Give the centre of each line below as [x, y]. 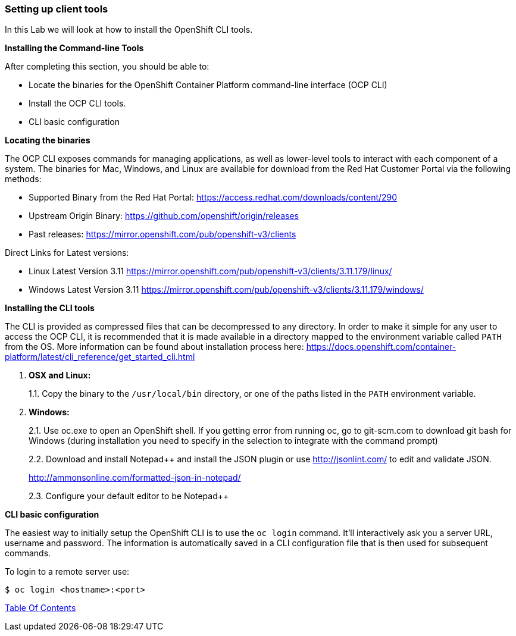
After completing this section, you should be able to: [107, 67]
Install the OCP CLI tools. [77, 104]
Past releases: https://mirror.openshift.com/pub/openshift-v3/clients [162, 234]
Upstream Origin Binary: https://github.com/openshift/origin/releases [164, 216]
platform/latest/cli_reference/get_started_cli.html [100, 357]
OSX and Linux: [60, 375]
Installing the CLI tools [50, 308]
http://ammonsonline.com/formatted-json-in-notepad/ [135, 478]
